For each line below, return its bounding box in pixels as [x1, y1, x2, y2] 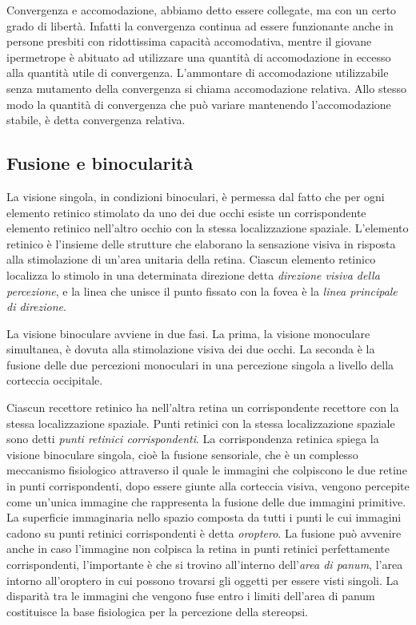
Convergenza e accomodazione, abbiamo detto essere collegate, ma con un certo [6, 2, 397, 18]
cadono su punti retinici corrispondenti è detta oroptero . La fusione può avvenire [6, 524, 402, 541]
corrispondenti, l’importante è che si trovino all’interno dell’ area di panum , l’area [6, 556, 403, 573]
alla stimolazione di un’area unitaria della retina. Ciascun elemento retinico [6, 251, 376, 268]
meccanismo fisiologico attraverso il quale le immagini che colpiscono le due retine [6, 462, 407, 478]
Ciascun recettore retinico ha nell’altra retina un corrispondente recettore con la [6, 399, 399, 416]
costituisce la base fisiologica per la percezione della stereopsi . [6, 603, 308, 619]
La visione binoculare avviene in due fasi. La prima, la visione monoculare [6, 325, 370, 341]
